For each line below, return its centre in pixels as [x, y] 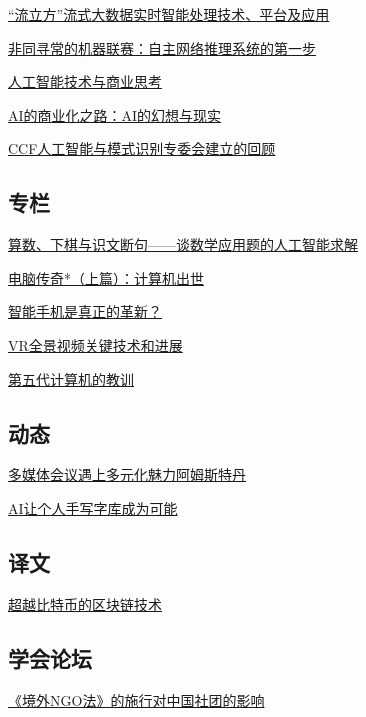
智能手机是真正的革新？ [85, 311]
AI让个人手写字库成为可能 [93, 507]
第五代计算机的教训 [71, 378]
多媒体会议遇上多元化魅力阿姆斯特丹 [127, 474]
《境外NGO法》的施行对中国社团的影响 [136, 699]
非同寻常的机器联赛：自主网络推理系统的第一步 [162, 47]
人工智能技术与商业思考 [85, 81]
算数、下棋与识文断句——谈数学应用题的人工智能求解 [183, 244]
